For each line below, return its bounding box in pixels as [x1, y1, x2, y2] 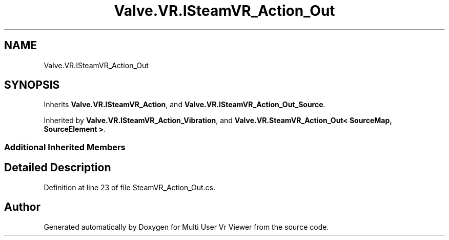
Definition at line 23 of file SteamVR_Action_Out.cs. [44, 183, 216, 192]
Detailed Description [4, 161, 111, 174]
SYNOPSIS [4, 78, 60, 92]
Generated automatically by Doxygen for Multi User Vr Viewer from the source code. [44, 222, 329, 231]
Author [4, 201, 40, 214]
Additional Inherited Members [4, 142, 126, 152]
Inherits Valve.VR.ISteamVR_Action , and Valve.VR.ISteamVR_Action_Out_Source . [44, 100, 325, 109]
